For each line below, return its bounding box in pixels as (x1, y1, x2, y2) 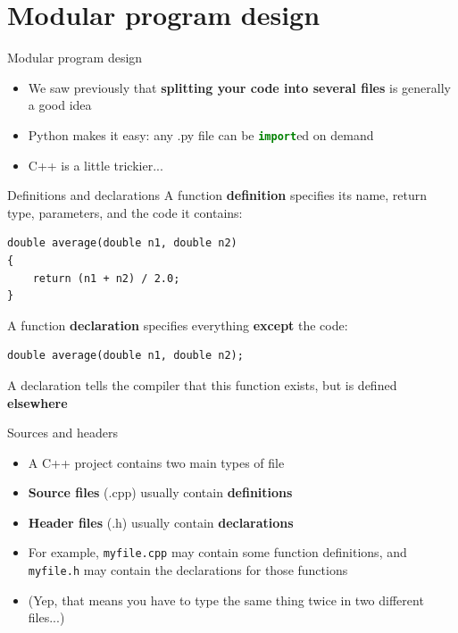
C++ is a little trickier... (28, 155, 163, 174)
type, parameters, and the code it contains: (7, 203, 243, 221)
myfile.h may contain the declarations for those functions (28, 561, 348, 579)
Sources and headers (7, 423, 118, 442)
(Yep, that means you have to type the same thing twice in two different (28, 590, 424, 609)
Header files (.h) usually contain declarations (28, 512, 294, 531)
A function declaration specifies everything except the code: (7, 315, 348, 334)
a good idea (28, 96, 92, 114)
